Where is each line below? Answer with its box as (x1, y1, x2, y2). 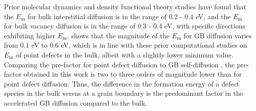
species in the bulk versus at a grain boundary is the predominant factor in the (4, 88, 243, 98)
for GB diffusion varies (183, 30, 252, 40)
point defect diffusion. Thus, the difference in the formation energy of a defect (4, 78, 240, 88)
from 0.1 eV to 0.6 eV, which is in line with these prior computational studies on (4, 40, 247, 50)
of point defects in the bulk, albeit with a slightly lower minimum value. (15, 49, 234, 59)
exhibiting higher (4, 30, 55, 40)
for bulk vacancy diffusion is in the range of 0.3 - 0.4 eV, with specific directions (4, 21, 246, 31)
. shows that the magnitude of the (67, 30, 170, 40)
